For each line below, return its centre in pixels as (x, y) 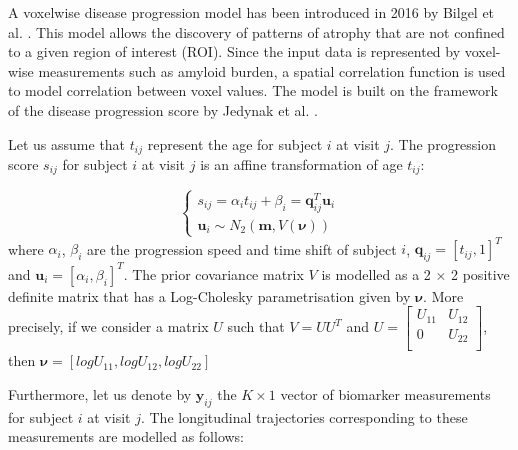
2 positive (480, 273)
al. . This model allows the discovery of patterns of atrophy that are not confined (256, 31)
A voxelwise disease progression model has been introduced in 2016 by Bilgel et (251, 12)
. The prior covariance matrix (213, 273)
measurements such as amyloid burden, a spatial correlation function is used (272, 70)
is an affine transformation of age (301, 164)
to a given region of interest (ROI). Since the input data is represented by (234, 51)
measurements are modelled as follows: (126, 436)
